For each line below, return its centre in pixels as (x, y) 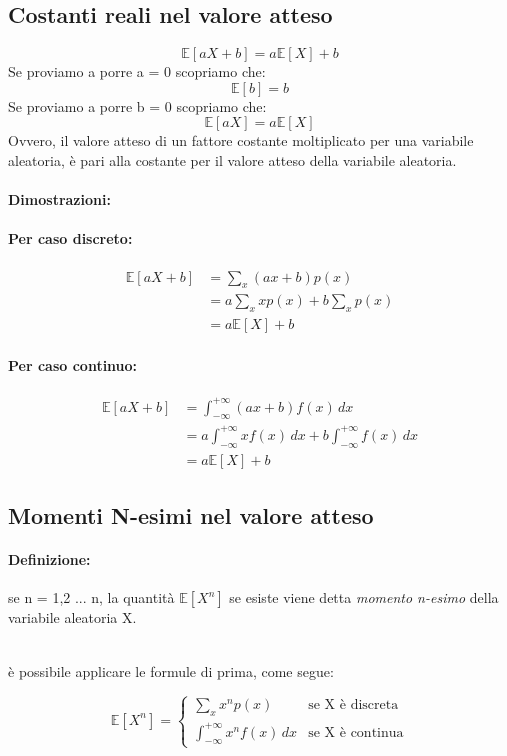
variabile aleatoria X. (72, 617)
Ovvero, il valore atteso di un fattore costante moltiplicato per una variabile (241, 140)
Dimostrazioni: (59, 199)
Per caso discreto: (70, 238)
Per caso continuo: (73, 364)
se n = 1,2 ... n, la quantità (91, 597)
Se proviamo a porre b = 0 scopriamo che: (137, 105)
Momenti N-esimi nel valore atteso (191, 515)
